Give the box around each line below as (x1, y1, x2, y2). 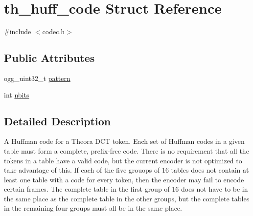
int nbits (4, 89, 29, 99)
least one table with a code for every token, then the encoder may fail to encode (4, 174, 244, 184)
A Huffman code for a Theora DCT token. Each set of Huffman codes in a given (4, 136, 245, 146)
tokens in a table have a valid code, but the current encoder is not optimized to (4, 155, 242, 165)
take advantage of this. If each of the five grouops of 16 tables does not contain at (4, 165, 249, 175)
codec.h (42, 26, 65, 37)
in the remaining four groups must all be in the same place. (4, 203, 182, 213)
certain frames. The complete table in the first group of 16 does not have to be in (4, 184, 248, 194)
